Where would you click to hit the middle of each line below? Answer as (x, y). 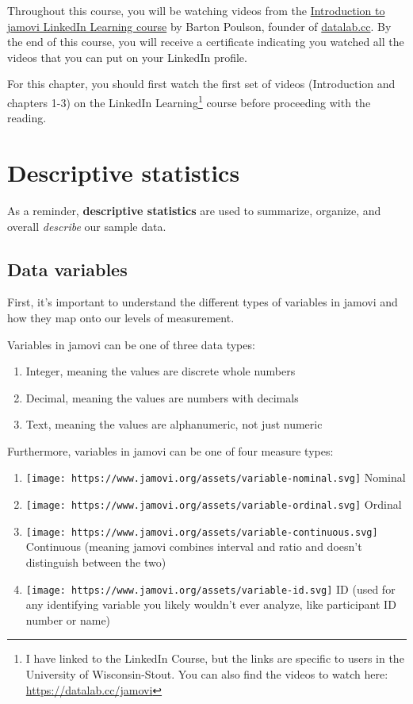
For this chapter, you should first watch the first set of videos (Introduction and (201, 84)
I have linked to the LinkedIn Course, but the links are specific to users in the (215, 658)
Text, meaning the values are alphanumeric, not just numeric (174, 424)
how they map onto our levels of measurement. (121, 317)
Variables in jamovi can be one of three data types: (131, 344)
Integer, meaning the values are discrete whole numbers (161, 371)
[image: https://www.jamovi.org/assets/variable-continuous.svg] (202, 532)
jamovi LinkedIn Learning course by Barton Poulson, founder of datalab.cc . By (199, 26)
